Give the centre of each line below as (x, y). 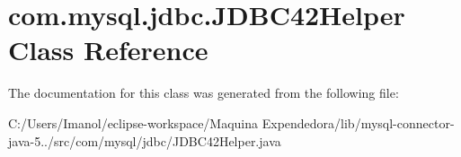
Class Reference (108, 50)
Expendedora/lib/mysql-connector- (358, 122)
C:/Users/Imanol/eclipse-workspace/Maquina (133, 122)
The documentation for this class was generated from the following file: (204, 93)
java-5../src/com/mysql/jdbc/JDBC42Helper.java (145, 140)
